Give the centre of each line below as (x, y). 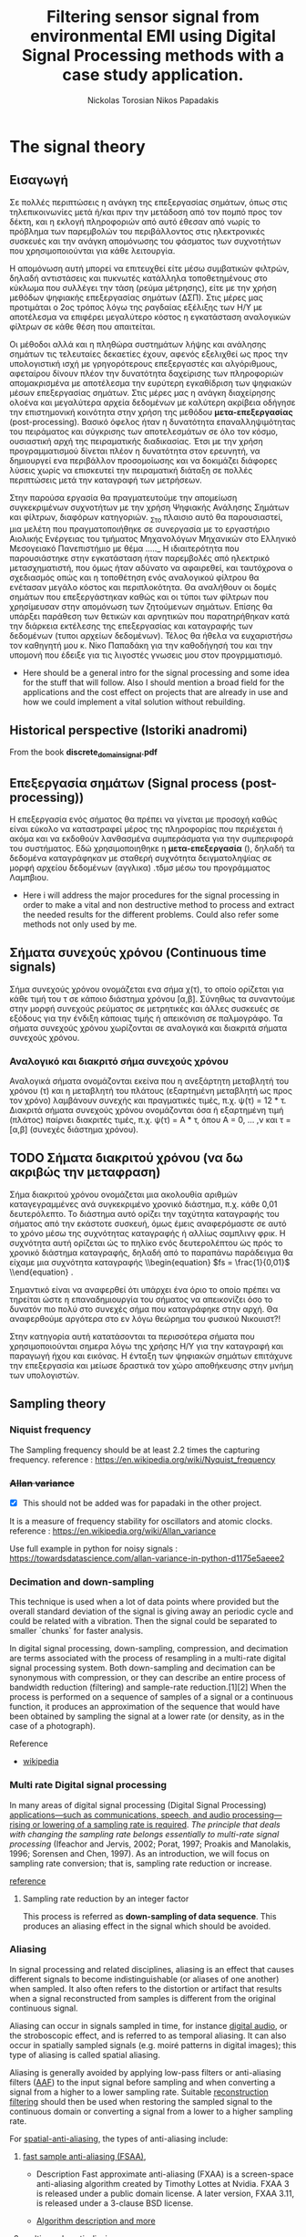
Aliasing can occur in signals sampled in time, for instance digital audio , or (149, 2025)
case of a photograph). (52, 1726)
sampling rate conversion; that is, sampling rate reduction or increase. (141, 1863)
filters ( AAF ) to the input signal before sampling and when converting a (143, 2082)
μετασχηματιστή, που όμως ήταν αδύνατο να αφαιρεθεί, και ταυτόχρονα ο (151, 567)
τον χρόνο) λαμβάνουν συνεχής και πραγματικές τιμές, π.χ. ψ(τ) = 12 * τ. (148, 1100)
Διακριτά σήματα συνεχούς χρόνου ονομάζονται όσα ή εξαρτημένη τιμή (147, 1110)
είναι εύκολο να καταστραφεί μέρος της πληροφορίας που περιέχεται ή (146, 828)
